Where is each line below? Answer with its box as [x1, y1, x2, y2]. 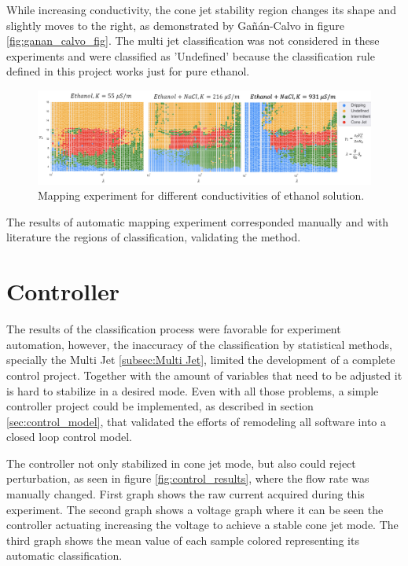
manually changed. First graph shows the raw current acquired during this [6, 486, 365, 502]
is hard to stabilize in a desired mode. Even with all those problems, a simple [6, 382, 379, 399]
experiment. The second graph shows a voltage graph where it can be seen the [6, 501, 384, 517]
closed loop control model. [6, 428, 132, 445]
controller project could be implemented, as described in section [6, 398, 314, 414]
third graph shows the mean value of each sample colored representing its [6, 531, 359, 548]
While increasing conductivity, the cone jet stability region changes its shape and [6, 2, 396, 17]
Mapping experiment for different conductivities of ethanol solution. [38, 187, 365, 204]
